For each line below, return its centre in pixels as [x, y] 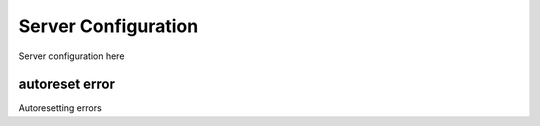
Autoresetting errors [60, 108]
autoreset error [66, 84]
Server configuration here [71, 56]
